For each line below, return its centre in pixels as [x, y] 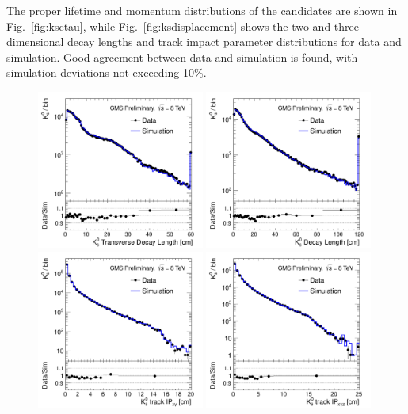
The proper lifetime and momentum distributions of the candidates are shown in [202, 10]
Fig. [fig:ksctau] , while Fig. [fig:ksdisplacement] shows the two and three [183, 26]
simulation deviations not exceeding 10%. [107, 72]
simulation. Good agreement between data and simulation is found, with [182, 57]
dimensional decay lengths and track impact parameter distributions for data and [204, 42]
